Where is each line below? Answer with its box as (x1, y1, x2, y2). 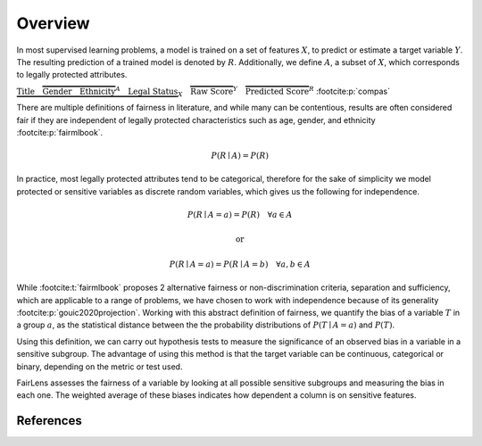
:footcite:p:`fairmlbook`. (16, 127, 104, 137)
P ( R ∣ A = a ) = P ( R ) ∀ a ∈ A (187, 210, 293, 220)
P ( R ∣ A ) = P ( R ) (211, 151, 270, 161)
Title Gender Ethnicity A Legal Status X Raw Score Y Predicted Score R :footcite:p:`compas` (16, 85, 390, 98)
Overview (16, 13, 90, 33)
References (16, 413, 82, 428)
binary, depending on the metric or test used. (16, 361, 183, 372)
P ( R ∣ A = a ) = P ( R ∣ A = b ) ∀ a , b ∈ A (169, 259, 312, 269)
